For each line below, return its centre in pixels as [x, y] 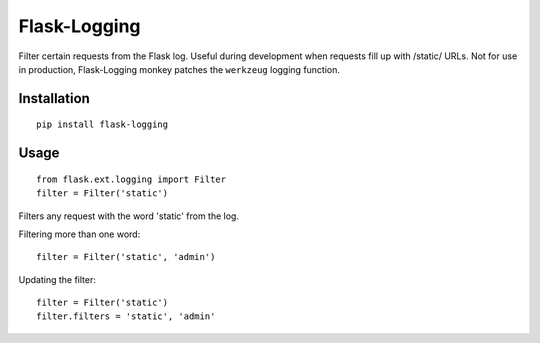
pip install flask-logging [102, 124]
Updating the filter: [57, 279]
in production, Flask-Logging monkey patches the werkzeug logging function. [179, 69]
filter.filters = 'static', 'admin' [126, 316]
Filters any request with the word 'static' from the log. [129, 216]
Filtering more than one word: [79, 234]
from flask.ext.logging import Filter [131, 179]
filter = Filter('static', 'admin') [126, 257]
